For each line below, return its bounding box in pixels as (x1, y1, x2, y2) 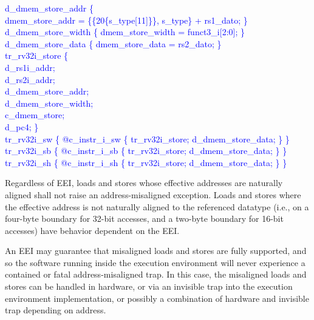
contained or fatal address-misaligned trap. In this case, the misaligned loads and (5, 268, 307, 281)
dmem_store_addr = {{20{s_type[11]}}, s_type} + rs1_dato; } (5, 13, 248, 26)
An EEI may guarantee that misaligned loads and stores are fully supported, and (5, 244, 307, 257)
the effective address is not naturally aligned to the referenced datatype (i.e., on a (5, 200, 309, 213)
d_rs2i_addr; (5, 73, 55, 85)
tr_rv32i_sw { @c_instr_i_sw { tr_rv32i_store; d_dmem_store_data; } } (5, 132, 290, 145)
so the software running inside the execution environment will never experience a (5, 256, 305, 268)
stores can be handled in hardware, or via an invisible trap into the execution (5, 280, 293, 293)
